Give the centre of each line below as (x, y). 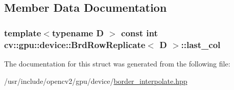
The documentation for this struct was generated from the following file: (117, 63)
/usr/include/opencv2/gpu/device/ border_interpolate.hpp (96, 81)
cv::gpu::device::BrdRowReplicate (75, 44)
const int (139, 32)
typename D (78, 32)
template (23, 32)
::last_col (201, 44)
